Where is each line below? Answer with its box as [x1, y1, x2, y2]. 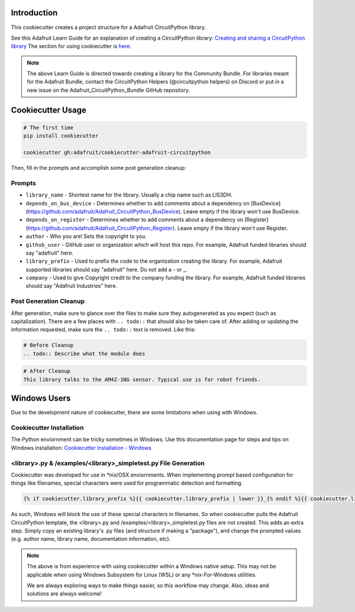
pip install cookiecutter [23, 133, 99, 139]
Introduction [11, 8, 58, 18]
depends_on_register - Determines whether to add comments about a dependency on [25, 216, 244, 223]
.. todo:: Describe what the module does [23, 350, 146, 357]
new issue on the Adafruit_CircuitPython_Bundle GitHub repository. [27, 86, 191, 94]
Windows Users [11, 394, 71, 404]
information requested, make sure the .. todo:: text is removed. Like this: [11, 326, 196, 333]
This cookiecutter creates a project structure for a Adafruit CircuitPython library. [11, 24, 206, 31]
